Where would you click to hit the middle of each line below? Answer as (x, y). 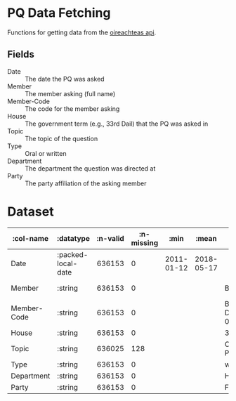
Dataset (31, 211)
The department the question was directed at (90, 168)
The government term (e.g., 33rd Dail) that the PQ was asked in (117, 124)
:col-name (31, 238)
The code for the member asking (72, 109)
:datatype (73, 238)
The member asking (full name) (70, 93)
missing (145, 242)
